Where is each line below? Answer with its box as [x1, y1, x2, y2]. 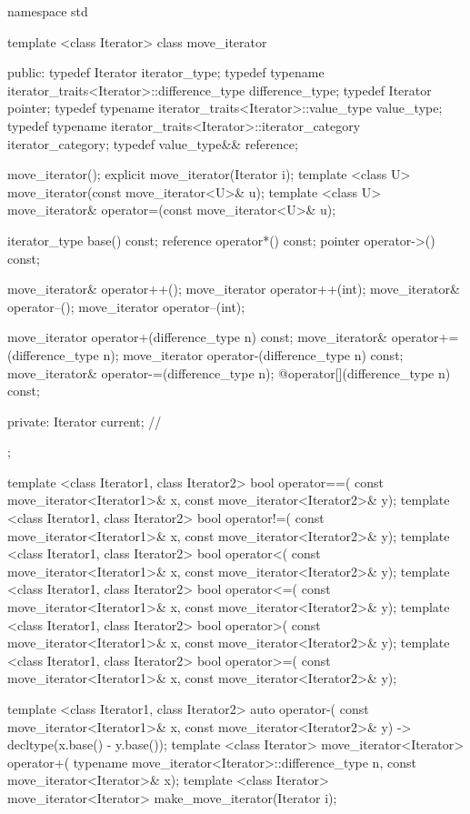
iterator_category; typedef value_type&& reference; [7, 134, 298, 153]
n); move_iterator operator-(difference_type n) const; [103, 345, 404, 364]
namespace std [7, 2, 88, 20]
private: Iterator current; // [7, 411, 162, 430]
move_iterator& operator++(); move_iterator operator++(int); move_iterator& [7, 279, 460, 298]
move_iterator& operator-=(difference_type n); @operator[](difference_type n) [7, 363, 451, 382]
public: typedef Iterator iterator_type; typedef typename [7, 63, 325, 82]
